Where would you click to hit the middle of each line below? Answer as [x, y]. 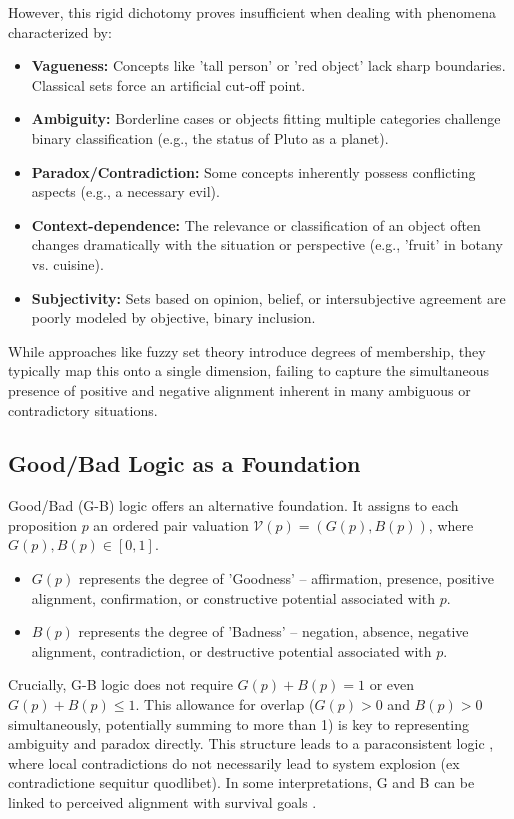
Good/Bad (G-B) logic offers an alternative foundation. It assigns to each [233, 505]
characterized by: [60, 31]
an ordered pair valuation [171, 524]
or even [392, 684]
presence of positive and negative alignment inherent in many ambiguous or [239, 389]
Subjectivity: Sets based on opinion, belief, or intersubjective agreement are [268, 297]
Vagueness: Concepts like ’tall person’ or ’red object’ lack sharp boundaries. [268, 65]
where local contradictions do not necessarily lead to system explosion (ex [234, 762]
